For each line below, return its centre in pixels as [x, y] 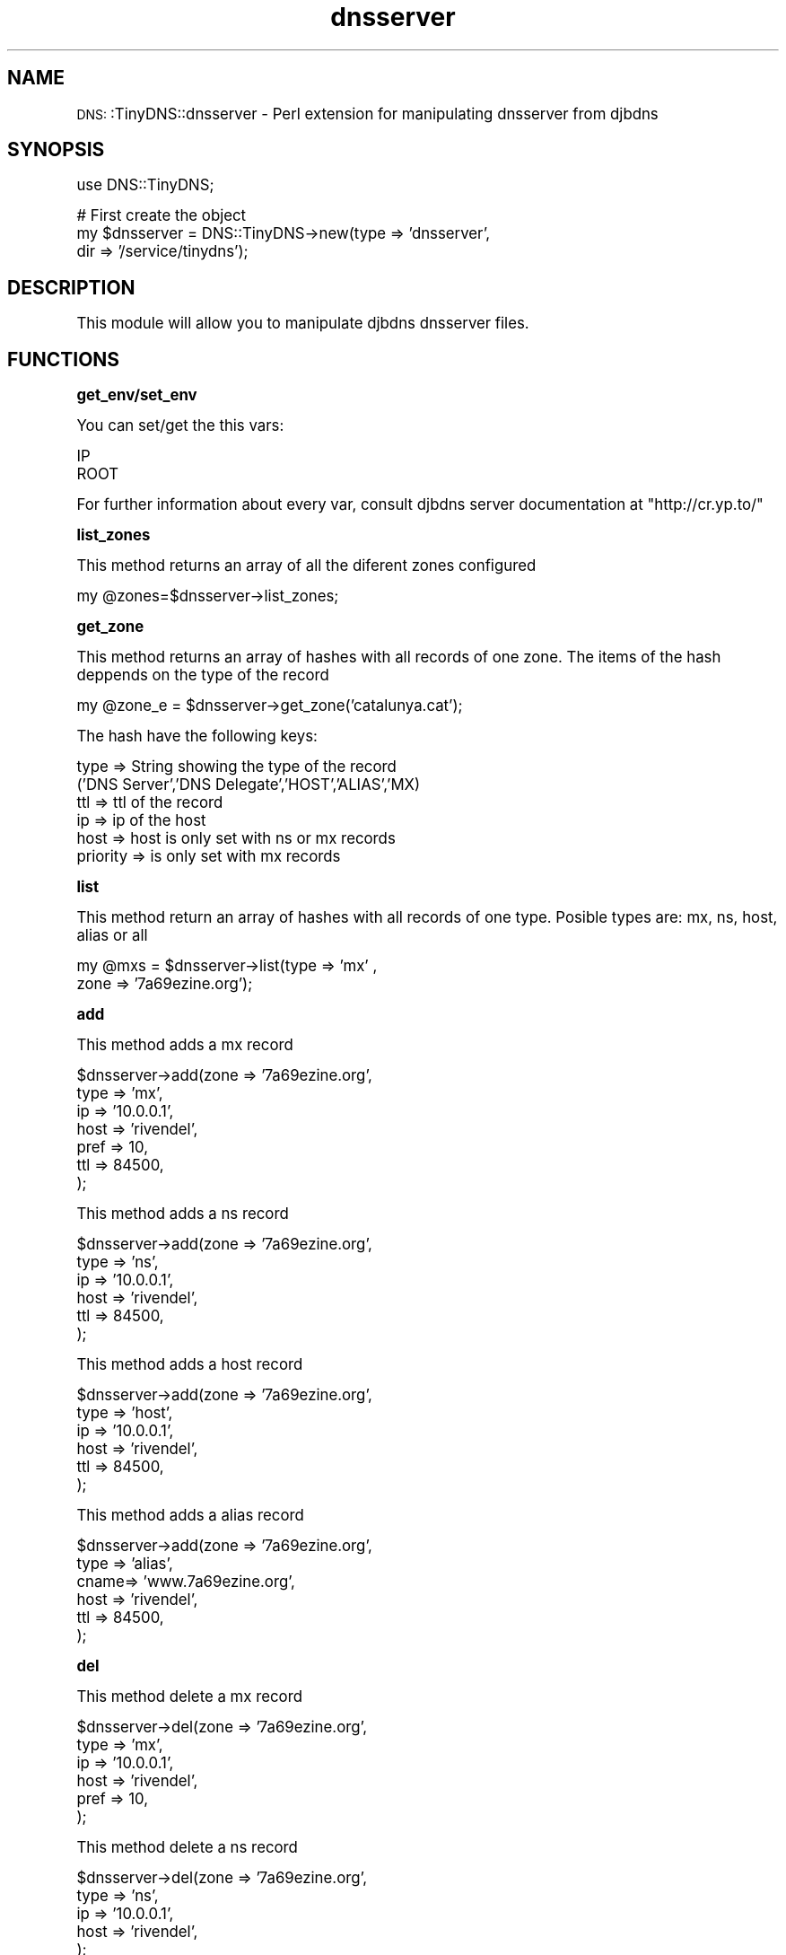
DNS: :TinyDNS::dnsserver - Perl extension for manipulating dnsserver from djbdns [367, 114]
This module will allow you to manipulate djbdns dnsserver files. [303, 324]
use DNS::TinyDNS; [145, 185]
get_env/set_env [137, 395]
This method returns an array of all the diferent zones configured [306, 566]
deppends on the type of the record [203, 675]
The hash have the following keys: [197, 736]
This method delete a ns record [187, 1848]
